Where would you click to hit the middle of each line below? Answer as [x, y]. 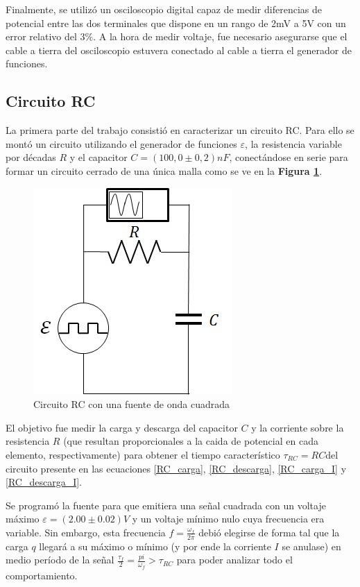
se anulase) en [311, 546]
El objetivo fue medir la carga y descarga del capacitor [122, 427]
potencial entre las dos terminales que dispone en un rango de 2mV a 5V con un [176, 23]
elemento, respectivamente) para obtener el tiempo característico [143, 454]
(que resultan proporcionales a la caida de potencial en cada [191, 441]
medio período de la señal [60, 560]
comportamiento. [42, 575]
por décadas [31, 157]
